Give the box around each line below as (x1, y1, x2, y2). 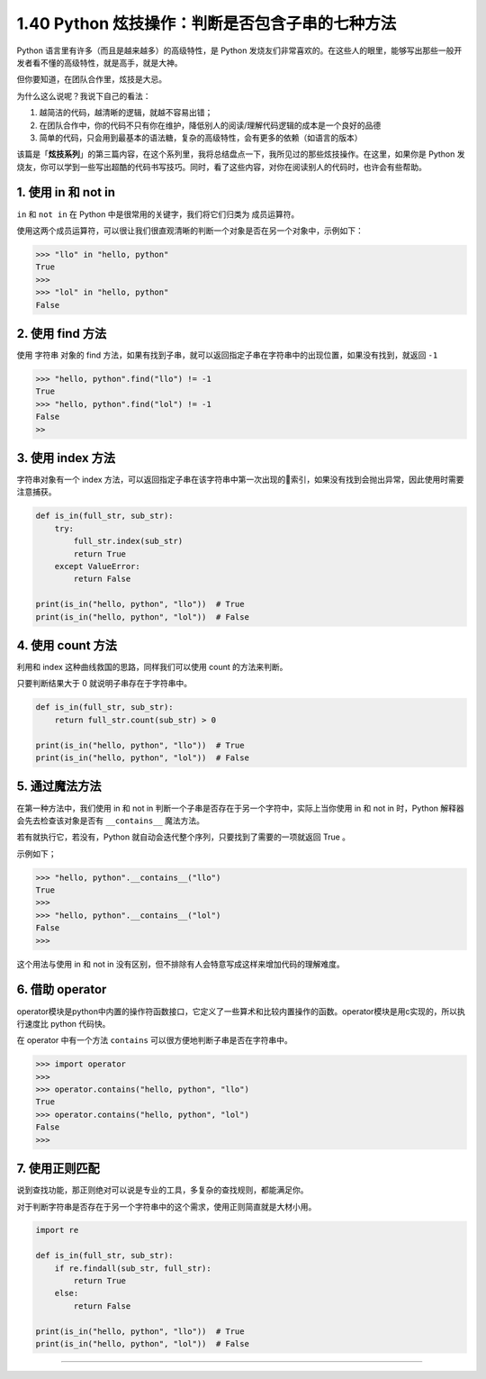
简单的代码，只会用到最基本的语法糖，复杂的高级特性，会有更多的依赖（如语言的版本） (39, 132, 363, 143)
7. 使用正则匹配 (16, 1161, 100, 1176)
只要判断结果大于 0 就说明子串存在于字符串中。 (16, 678, 193, 689)
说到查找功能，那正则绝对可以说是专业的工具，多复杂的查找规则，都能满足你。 (16, 1184, 309, 1195)
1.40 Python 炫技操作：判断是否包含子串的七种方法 (16, 14, 397, 33)
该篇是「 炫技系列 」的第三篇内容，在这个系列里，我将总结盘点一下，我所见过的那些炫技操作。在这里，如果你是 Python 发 (16, 149, 465, 159)
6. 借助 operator (16, 982, 107, 997)
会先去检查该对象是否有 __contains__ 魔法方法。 (16, 815, 205, 826)
